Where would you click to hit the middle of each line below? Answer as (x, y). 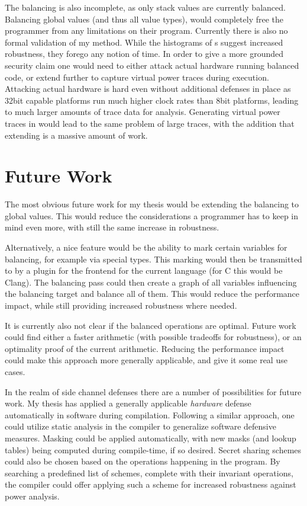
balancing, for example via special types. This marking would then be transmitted (153, 259)
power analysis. (32, 496)
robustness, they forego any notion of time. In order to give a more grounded (144, 54)
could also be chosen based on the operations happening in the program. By (143, 461)
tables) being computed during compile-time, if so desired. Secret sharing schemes (153, 449)
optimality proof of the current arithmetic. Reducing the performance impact (145, 348)
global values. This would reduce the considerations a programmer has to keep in (152, 215)
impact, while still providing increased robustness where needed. (121, 305)
